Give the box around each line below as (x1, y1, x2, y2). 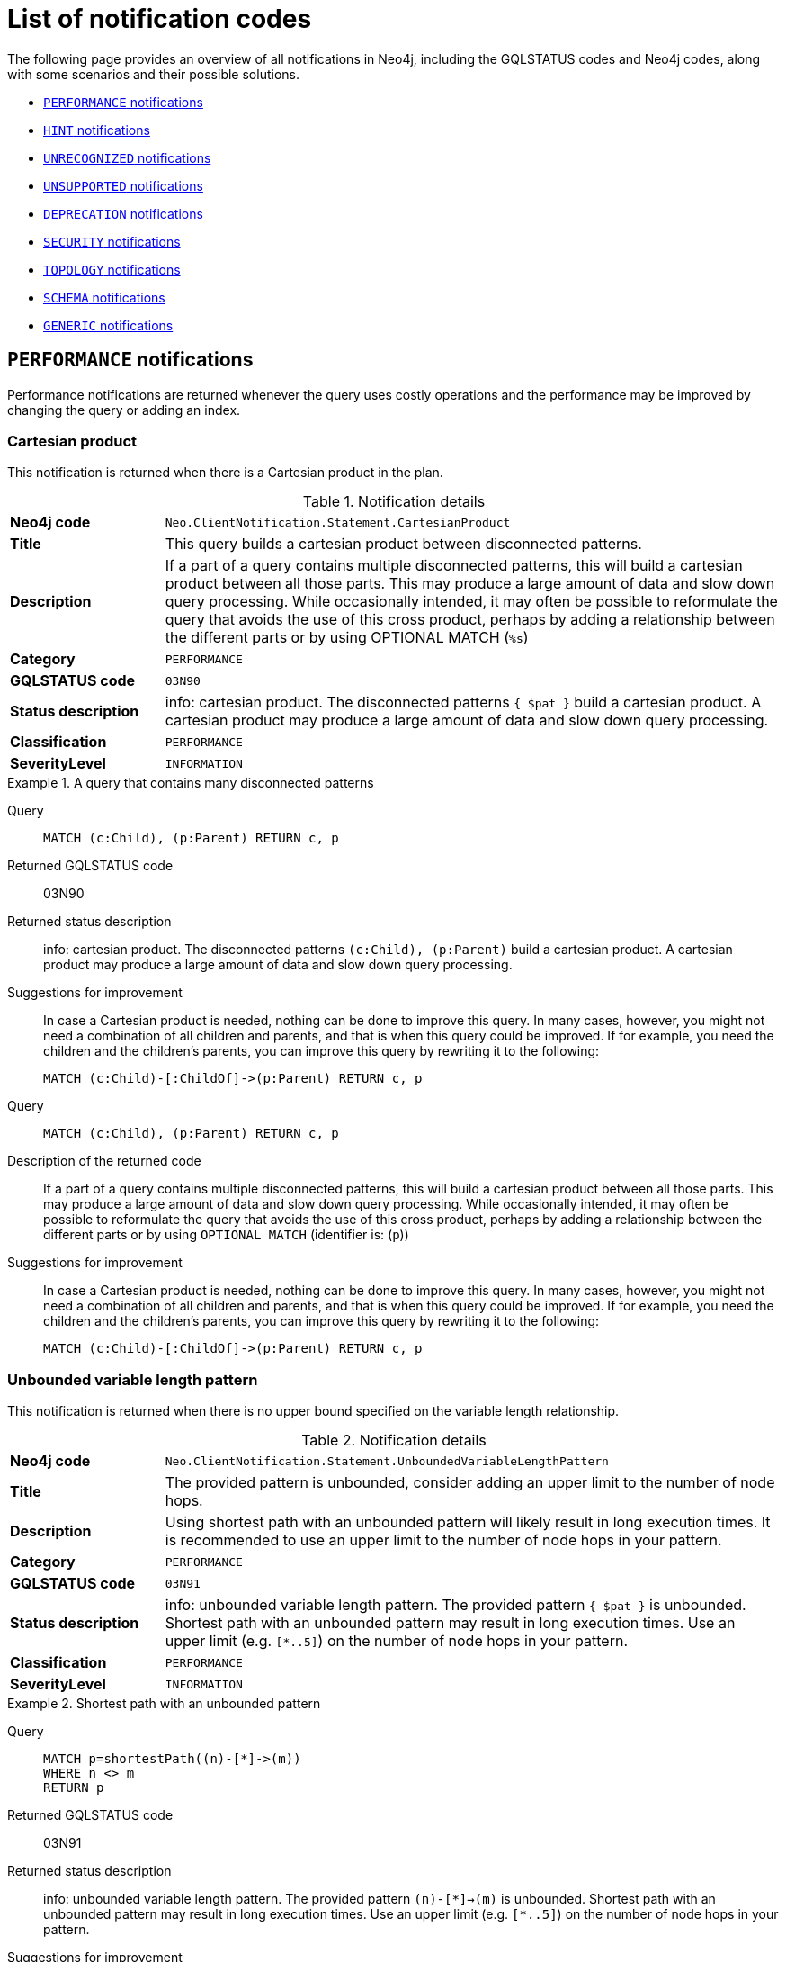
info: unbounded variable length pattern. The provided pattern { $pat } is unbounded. (165, 1596, 746, 1615)
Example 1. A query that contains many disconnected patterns (7, 775, 374, 791)
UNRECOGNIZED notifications (43, 149, 211, 166)
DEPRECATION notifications (43, 205, 203, 221)
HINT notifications (43, 121, 150, 138)
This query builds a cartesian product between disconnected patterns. (165, 535, 642, 553)
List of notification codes (7, 4, 312, 34)
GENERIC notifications (43, 317, 174, 333)
